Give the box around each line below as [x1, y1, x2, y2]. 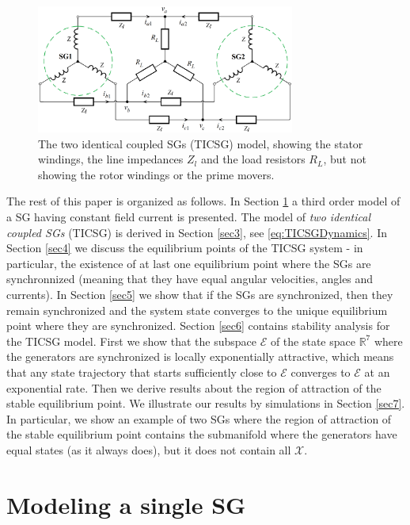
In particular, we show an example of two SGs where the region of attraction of [6, 410, 392, 427]
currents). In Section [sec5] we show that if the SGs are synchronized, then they [6, 285, 393, 302]
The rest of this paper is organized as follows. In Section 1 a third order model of [6, 193, 401, 209]
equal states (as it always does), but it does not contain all [6, 441, 291, 458]
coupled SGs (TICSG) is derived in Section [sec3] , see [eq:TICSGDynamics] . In [6, 224, 387, 240]
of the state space [270, 332, 355, 349]
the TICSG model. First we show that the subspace [6, 332, 256, 349]
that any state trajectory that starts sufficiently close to [6, 363, 277, 380]
